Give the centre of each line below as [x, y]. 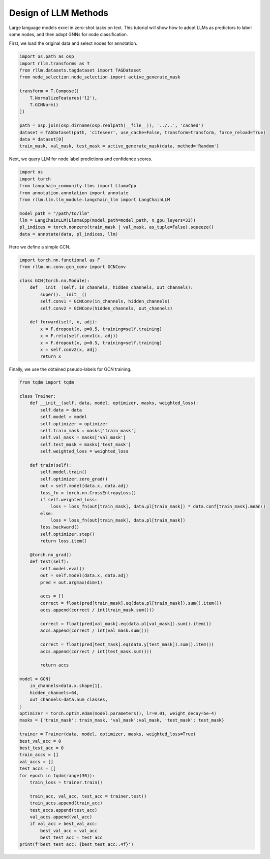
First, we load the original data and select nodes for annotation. [73, 43]
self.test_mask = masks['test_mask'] [86, 444]
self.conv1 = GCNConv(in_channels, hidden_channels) [105, 301]
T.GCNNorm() [44, 105]
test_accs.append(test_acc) [64, 810]
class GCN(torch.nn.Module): [55, 281]
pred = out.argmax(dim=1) [71, 582]
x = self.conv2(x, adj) [69, 349]
